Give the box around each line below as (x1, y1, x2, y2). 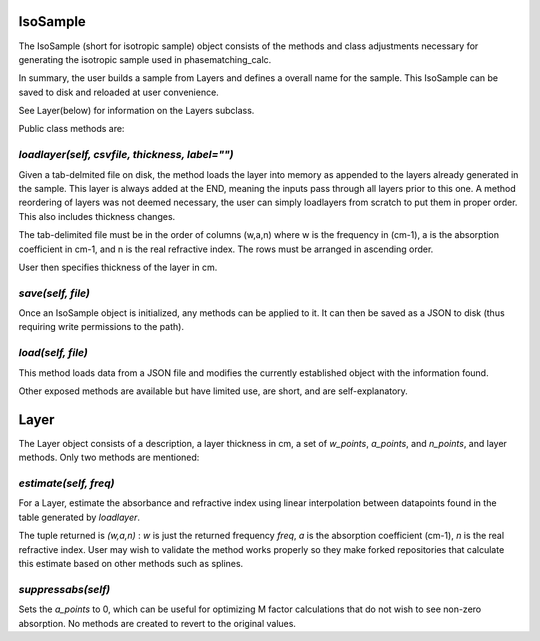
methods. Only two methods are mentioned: (18, 451, 200, 464)
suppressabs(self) (18, 582, 111, 596)
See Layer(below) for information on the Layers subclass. (18, 105, 255, 117)
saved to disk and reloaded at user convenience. (18, 86, 219, 98)
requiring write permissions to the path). (18, 321, 185, 333)
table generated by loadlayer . (18, 511, 140, 523)
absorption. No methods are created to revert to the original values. (18, 617, 297, 629)
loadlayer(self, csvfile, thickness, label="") (18, 148, 234, 162)
